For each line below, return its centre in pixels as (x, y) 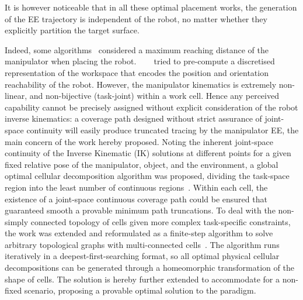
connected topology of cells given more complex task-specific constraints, (161, 221)
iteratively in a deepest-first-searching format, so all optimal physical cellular (142, 256)
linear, (16, 96)
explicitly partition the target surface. (72, 30)
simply (17, 221)
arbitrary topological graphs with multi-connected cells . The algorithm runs (142, 244)
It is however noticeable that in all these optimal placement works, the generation (151, 7)
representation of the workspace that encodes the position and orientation (137, 72)
